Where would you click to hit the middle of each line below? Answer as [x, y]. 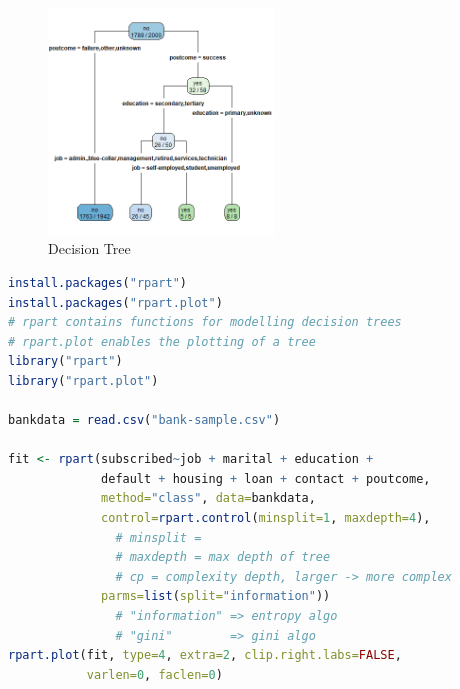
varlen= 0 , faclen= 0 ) [154, 674]
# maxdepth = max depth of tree [223, 557]
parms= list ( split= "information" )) [216, 596]
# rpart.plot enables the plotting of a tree [162, 341]
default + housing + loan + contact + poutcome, [266, 478]
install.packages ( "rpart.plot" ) [115, 302]
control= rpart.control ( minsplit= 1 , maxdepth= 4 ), [266, 518]
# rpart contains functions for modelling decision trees [205, 322]
